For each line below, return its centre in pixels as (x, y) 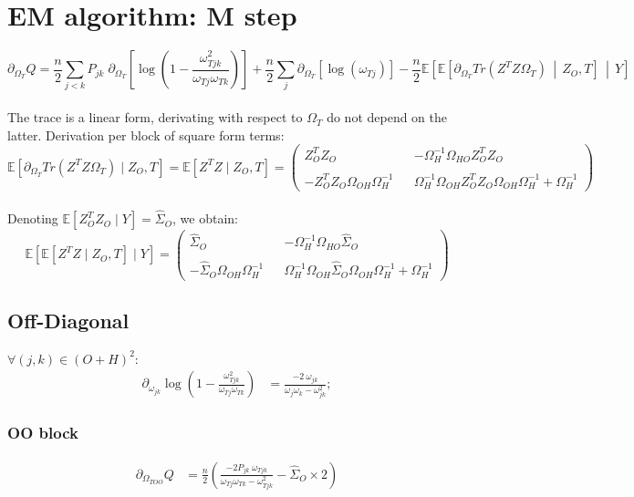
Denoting (33, 218)
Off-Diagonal (68, 320)
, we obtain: (205, 218)
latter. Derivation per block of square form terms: (146, 135)
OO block (43, 433)
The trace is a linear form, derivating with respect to (155, 117)
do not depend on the (387, 117)
